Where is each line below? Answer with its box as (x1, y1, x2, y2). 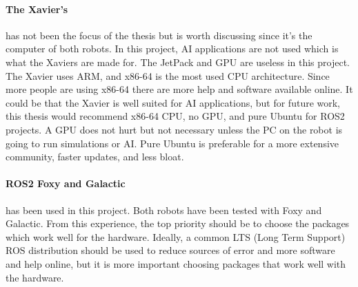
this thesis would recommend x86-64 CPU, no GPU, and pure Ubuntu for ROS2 (6, 109, 345, 123)
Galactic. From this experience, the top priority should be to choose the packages (6, 216, 350, 231)
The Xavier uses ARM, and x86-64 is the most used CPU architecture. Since (6, 68, 330, 83)
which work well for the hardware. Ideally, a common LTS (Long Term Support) (6, 229, 346, 244)
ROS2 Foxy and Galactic (6, 176, 126, 191)
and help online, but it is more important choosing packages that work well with (6, 256, 346, 270)
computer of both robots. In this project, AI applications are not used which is (6, 41, 339, 56)
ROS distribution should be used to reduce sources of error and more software (6, 243, 335, 257)
